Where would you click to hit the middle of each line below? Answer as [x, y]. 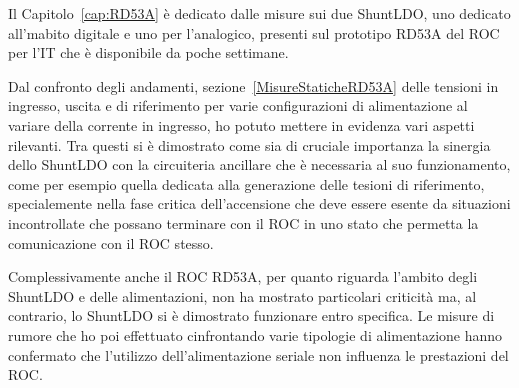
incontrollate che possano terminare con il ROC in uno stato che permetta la [243, 222]
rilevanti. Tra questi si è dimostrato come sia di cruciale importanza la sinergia [249, 144]
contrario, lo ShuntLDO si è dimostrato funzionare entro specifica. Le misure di [251, 315]
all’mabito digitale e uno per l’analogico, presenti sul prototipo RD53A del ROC [254, 32]
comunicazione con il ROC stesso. [111, 242]
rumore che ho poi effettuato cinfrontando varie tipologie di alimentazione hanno [255, 334]
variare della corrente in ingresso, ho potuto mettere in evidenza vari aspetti [241, 124]
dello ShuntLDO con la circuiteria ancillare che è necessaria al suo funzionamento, [259, 164]
